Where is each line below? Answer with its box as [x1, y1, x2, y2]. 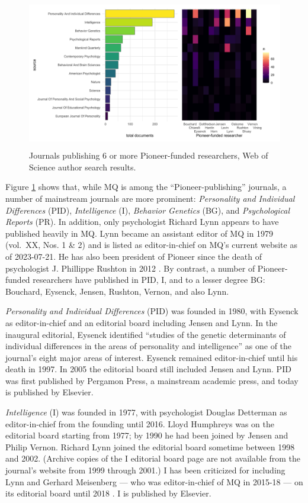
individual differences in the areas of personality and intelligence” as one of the [5, 340, 292, 352]
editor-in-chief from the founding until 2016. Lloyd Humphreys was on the [5, 417, 274, 430]
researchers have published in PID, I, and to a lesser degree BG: [33, 273, 265, 286]
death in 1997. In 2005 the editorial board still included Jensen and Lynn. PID [5, 363, 291, 375]
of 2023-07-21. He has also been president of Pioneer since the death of [5, 250, 262, 262]
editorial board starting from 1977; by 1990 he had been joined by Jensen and [5, 429, 288, 441]
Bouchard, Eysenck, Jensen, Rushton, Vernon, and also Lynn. [5, 285, 229, 297]
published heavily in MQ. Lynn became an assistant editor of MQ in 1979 [5, 227, 274, 239]
